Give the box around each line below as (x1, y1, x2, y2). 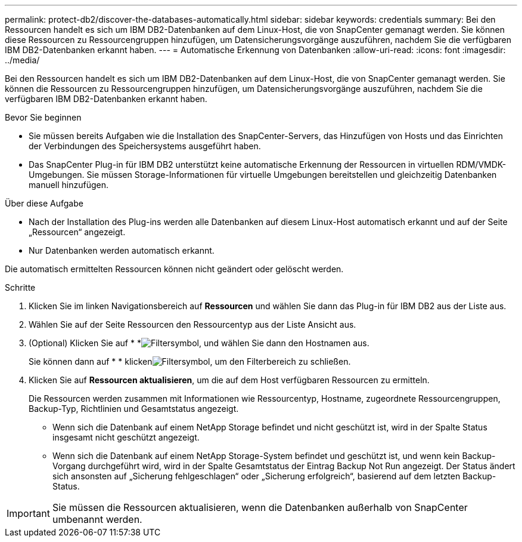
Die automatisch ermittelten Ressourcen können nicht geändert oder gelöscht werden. (5, 264, 344, 274)
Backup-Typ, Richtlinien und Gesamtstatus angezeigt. (29, 404, 239, 414)
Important (7, 507, 50, 519)
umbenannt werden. (52, 513, 142, 525)
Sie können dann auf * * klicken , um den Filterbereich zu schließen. (29, 356, 351, 367)
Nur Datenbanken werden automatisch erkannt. (29, 245, 215, 255)
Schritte (5, 282, 36, 292)
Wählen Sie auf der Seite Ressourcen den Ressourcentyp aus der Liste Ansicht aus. (29, 319, 356, 329)
